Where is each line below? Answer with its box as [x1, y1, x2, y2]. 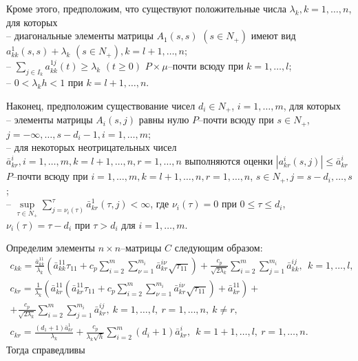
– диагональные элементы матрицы [6, 28, 154, 43]
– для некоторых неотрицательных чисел [6, 140, 177, 154]
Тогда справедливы [6, 342, 85, 356]
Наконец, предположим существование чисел [6, 98, 196, 112]
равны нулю [138, 112, 189, 127]
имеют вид [251, 28, 296, 43]
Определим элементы [6, 240, 96, 255]
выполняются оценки [185, 154, 273, 168]
